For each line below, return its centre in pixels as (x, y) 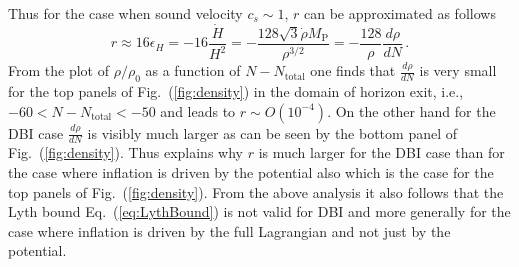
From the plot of (58, 70)
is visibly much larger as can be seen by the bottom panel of (272, 132)
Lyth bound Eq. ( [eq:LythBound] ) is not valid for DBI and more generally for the (259, 211)
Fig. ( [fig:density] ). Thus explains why (125, 152)
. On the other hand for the (411, 110)
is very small (458, 70)
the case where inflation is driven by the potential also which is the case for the (251, 172)
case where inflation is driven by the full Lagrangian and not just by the (229, 230)
